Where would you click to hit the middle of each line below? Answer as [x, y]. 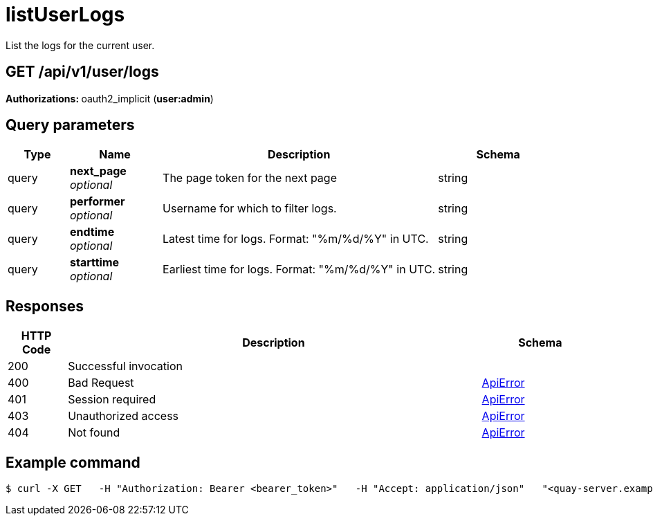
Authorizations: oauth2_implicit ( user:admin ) [110, 98]
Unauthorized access [123, 416]
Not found [94, 433]
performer [98, 202]
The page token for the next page [250, 178]
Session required [112, 400]
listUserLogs [65, 15]
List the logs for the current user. [80, 45]
